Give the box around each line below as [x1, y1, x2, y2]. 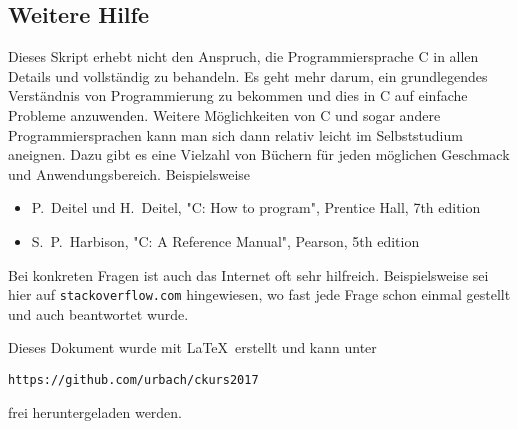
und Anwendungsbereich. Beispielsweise [8, 163, 251, 184]
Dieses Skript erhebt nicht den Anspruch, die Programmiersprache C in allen [8, 46, 479, 67]
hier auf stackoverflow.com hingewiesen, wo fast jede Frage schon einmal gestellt [8, 284, 511, 305]
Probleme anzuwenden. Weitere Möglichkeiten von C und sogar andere [8, 104, 441, 125]
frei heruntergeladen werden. [8, 401, 183, 422]
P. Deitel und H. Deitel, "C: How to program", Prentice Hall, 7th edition [31, 197, 481, 218]
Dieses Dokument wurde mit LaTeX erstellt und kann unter [8, 337, 377, 358]
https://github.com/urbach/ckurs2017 [8, 372, 259, 387]
